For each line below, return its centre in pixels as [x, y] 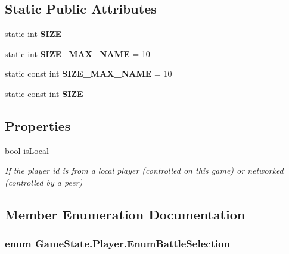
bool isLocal [27, 150]
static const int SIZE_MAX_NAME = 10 [88, 73]
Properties [38, 125]
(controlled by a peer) [44, 182]
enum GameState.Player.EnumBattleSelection [118, 244]
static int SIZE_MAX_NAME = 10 [77, 53]
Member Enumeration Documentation [125, 214]
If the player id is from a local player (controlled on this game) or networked [144, 170]
